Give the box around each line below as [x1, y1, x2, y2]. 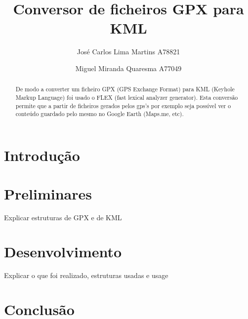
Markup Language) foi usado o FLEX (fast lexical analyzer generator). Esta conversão [15, 93, 238, 101]
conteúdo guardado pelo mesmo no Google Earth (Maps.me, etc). [15, 110, 184, 118]
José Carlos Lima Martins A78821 [77, 46, 180, 57]
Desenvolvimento [4, 241, 122, 262]
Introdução [4, 145, 80, 165]
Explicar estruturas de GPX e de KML [4, 212, 122, 223]
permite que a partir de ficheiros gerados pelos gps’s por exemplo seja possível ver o [15, 101, 231, 110]
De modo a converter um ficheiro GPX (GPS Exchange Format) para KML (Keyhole [15, 85, 235, 93]
